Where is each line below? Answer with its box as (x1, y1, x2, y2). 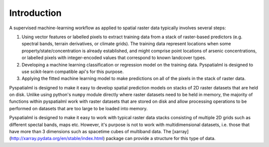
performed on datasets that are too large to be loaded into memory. (9, 105, 148, 111)
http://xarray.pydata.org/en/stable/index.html (10, 136, 104, 142)
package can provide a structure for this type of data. (106, 136, 216, 142)
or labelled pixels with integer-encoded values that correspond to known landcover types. (21, 55, 206, 61)
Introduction (9, 7, 62, 18)
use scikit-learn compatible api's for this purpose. (21, 69, 124, 74)
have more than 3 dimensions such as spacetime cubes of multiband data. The (9, 129, 171, 135)
